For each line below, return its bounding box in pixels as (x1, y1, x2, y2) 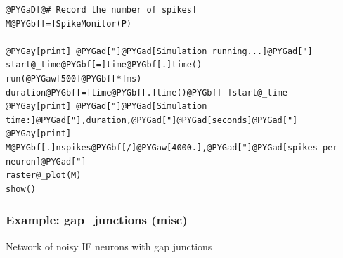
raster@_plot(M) (6, 170, 82, 181)
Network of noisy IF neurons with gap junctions (6, 238, 212, 253)
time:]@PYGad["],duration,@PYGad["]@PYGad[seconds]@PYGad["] (6, 115, 298, 125)
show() (6, 183, 36, 194)
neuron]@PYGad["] (6, 156, 86, 167)
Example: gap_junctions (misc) (6, 211, 188, 228)
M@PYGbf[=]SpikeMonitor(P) (6, 18, 131, 29)
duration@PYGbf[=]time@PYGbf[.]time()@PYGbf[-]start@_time (6, 87, 287, 98)
